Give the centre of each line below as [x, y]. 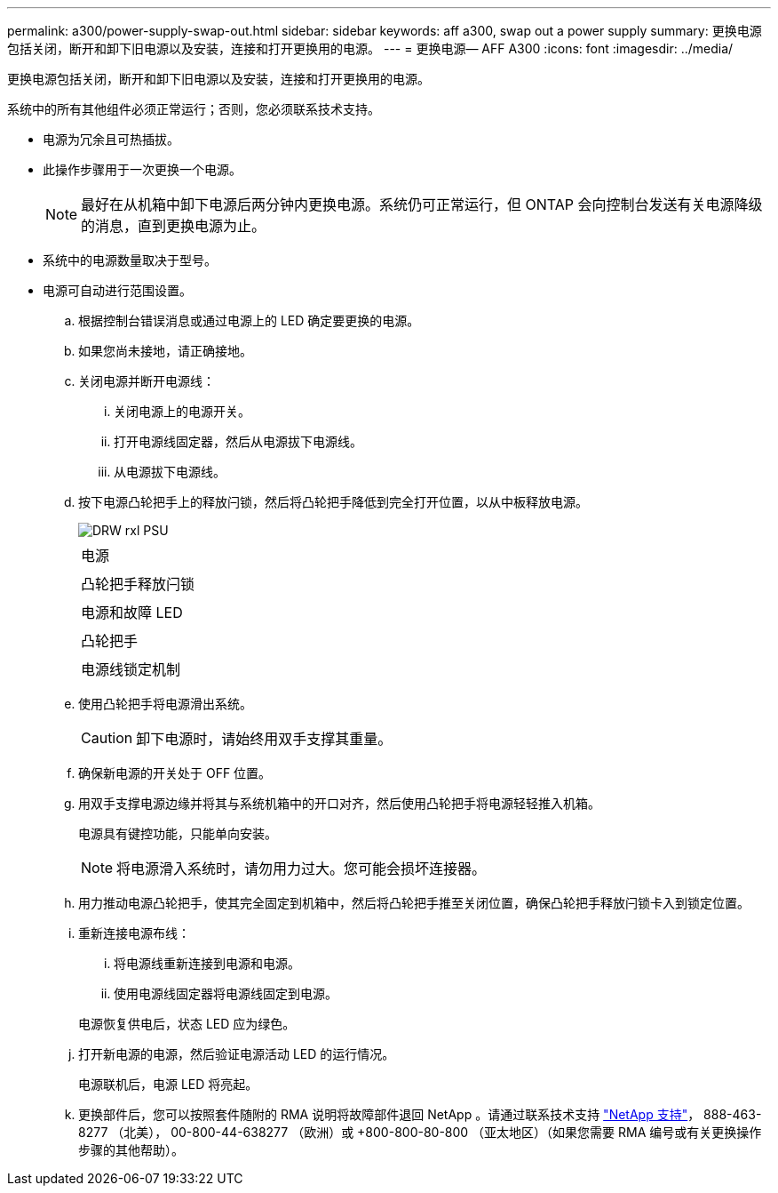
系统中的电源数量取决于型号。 [130, 260]
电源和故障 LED [132, 613]
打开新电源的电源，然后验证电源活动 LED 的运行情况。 [237, 1054]
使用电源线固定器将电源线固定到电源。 [226, 993]
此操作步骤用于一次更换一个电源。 [142, 169]
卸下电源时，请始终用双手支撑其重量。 [264, 739]
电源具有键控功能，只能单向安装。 [178, 833]
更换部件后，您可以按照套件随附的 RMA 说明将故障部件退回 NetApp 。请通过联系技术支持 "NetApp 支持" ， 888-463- [420, 1114]
